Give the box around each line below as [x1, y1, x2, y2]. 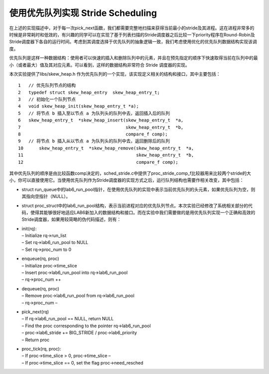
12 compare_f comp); [18, 159, 179, 165]
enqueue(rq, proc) [21, 255, 59, 261]
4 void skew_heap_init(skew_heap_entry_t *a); [18, 104, 139, 109]
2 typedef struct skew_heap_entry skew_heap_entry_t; [18, 90, 160, 95]
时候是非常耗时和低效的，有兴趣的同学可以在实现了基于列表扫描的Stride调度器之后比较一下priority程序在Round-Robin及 [9, 31, 255, 37]
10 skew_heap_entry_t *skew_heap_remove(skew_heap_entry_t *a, [18, 145, 194, 151]
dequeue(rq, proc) [21, 285, 59, 291]
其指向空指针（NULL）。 [21, 193, 71, 199]
